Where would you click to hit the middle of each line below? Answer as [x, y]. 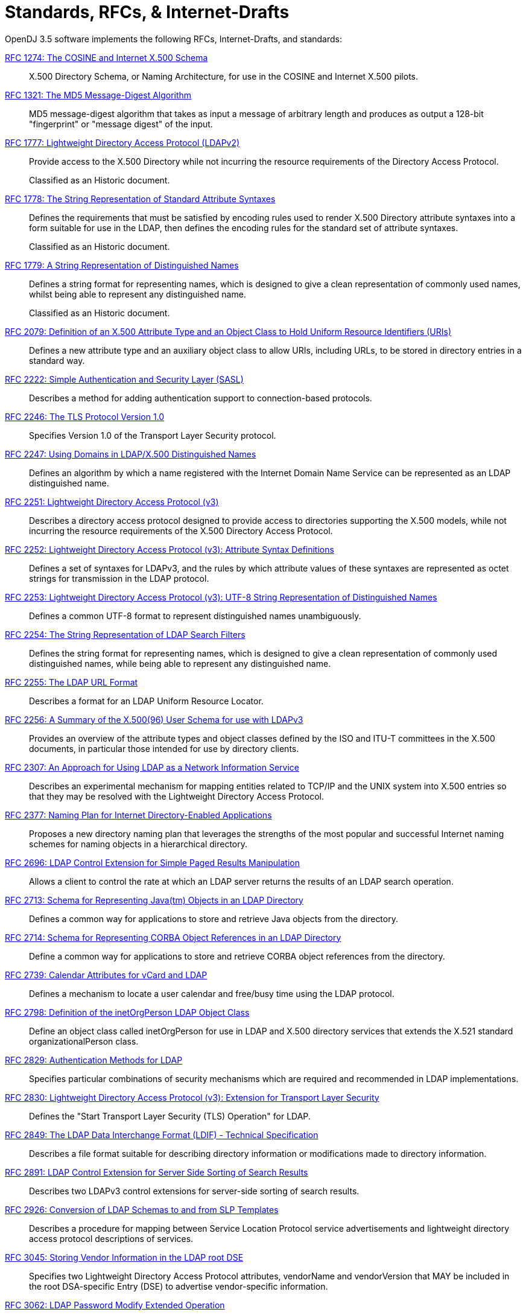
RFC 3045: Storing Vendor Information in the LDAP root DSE [124, 1257]
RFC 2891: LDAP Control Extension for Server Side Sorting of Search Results [157, 1172]
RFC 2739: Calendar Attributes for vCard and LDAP [106, 975]
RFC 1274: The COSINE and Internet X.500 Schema [106, 57]
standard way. [57, 360]
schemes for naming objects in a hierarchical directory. [138, 844]
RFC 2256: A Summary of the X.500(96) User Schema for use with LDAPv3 [154, 719]
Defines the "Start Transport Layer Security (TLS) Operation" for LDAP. [170, 1116]
